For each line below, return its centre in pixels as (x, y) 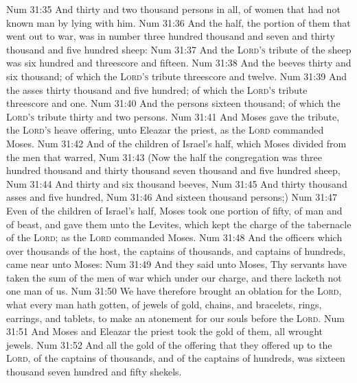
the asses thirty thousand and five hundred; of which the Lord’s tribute (157, 89)
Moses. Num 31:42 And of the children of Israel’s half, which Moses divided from (176, 143)
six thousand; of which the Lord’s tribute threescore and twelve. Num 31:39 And (176, 76)
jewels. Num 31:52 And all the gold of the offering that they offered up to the (169, 344)
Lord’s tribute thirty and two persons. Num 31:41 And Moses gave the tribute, (173, 116)
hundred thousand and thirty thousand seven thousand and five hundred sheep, (173, 170)
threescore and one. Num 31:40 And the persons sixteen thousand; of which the (173, 103)
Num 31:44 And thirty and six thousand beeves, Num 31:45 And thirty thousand (177, 183)
